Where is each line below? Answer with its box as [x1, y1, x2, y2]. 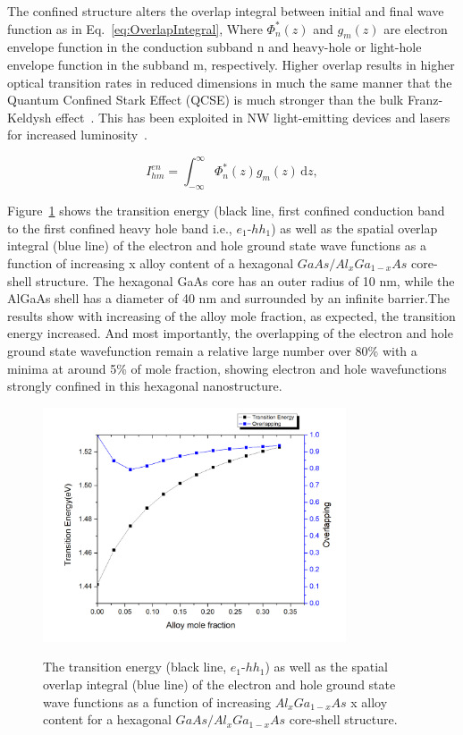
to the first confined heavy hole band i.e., [7, 218, 232, 237]
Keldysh [7, 107, 52, 126]
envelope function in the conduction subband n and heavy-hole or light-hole [7, 38, 422, 56]
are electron [383, 19, 448, 38]
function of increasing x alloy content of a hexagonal [7, 254, 294, 273]
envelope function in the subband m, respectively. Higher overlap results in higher [7, 55, 455, 73]
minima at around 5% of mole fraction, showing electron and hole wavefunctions [7, 359, 447, 377]
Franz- [407, 90, 443, 109]
